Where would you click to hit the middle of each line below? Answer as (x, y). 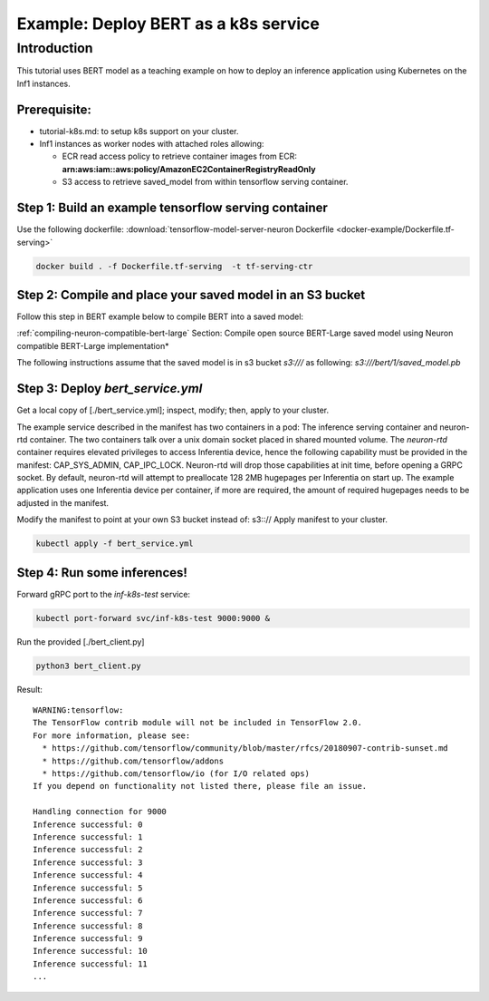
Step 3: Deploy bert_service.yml (110, 389)
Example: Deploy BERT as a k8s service (168, 24)
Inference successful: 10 (91, 951)
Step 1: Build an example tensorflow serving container (172, 208)
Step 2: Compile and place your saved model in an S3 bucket (191, 295)
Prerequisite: (54, 109)
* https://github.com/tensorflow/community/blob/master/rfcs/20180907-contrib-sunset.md (245, 748)
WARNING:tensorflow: (78, 710)
